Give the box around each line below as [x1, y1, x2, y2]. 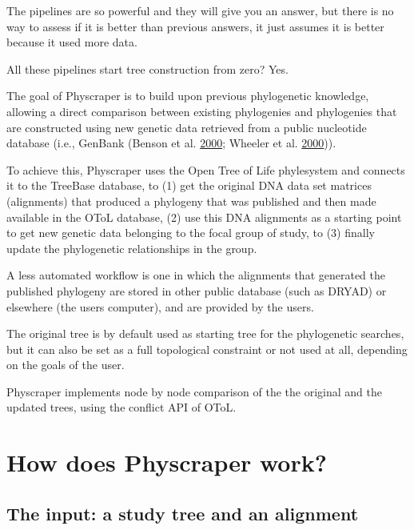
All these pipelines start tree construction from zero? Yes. [6, 60, 289, 77]
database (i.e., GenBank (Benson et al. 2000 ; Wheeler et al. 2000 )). [6, 135, 336, 151]
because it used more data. [6, 34, 137, 50]
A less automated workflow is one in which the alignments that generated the [6, 267, 386, 283]
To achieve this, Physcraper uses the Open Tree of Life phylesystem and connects [6, 161, 405, 178]
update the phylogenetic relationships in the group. [6, 239, 257, 256]
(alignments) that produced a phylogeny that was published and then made [6, 192, 376, 209]
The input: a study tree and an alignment [6, 500, 359, 525]
